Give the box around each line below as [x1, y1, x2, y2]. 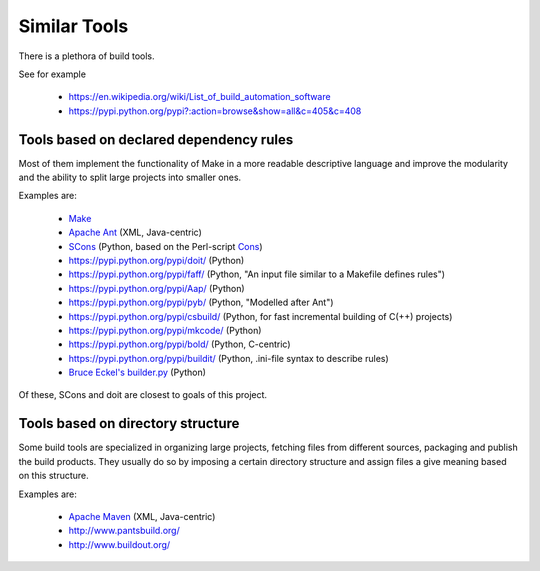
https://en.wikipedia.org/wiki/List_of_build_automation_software [68, 91, 331, 103]
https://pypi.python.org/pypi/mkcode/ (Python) [68, 324, 262, 336]
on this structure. [18, 470, 89, 482]
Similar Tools [18, 15, 129, 37]
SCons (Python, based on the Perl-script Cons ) [68, 240, 264, 252]
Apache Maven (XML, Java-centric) [68, 510, 216, 522]
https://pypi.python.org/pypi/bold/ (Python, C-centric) [68, 338, 291, 350]
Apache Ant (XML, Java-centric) [68, 226, 202, 239]
